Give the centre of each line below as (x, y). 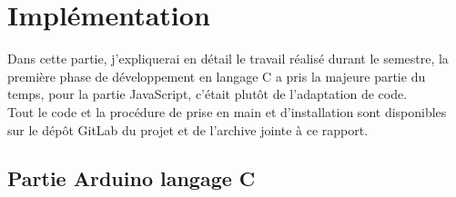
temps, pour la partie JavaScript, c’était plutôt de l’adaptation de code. (208, 94)
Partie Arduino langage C (132, 178)
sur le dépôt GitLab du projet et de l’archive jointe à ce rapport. (188, 129)
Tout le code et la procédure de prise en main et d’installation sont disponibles (227, 111)
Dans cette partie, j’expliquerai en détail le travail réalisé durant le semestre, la (228, 59)
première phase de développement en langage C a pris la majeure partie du (217, 76)
